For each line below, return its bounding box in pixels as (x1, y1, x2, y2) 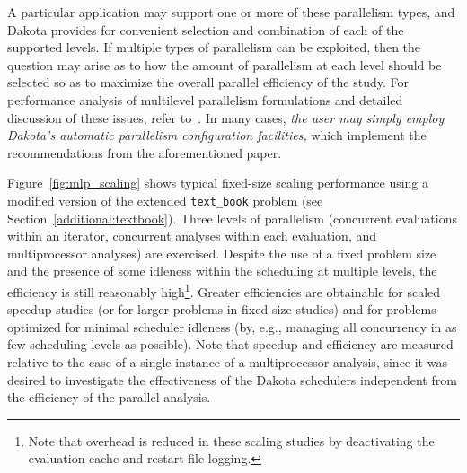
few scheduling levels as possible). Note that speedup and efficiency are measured (7, 335, 454, 354)
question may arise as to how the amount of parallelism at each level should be (7, 55, 442, 74)
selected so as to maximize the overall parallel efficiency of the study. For (7, 73, 410, 92)
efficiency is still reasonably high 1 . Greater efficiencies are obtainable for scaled (7, 279, 441, 301)
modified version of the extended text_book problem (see (7, 190, 323, 209)
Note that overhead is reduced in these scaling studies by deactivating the (28, 431, 435, 450)
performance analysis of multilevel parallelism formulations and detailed (7, 90, 403, 109)
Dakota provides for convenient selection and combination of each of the (7, 20, 404, 39)
